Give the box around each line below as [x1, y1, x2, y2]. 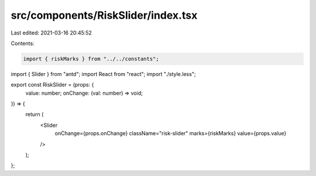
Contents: [11, 40, 35, 47]
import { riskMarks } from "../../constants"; [23, 56, 159, 62]
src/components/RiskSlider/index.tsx [11, 9, 198, 22]
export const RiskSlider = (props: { [11, 81, 94, 88]
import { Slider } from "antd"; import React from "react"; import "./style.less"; [11, 70, 196, 77]
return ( [25, 111, 44, 118]
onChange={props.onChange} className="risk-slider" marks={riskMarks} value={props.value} [54, 130, 287, 137]
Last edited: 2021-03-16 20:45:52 [11, 29, 92, 36]
